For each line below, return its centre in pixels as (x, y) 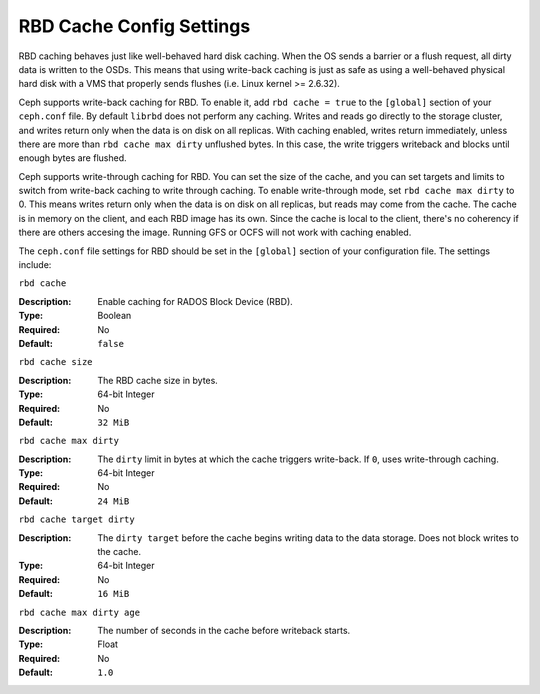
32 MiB (113, 422)
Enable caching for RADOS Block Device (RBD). (195, 301)
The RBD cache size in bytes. (158, 380)
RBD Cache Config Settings (134, 26)
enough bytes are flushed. (72, 158)
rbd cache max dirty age (79, 612)
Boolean (114, 316)
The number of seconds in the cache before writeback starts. (224, 630)
